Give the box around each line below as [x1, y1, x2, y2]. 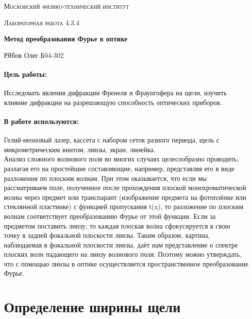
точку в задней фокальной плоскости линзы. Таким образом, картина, [4, 230, 210, 240]
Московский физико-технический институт [4, 1, 129, 11]
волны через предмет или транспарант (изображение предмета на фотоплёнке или [4, 192, 247, 202]
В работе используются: [4, 116, 79, 126]
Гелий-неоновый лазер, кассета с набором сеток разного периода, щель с [4, 135, 219, 145]
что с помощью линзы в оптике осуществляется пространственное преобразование [4, 258, 249, 268]
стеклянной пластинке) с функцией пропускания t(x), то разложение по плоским [4, 201, 244, 212]
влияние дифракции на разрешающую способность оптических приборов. [4, 97, 222, 107]
